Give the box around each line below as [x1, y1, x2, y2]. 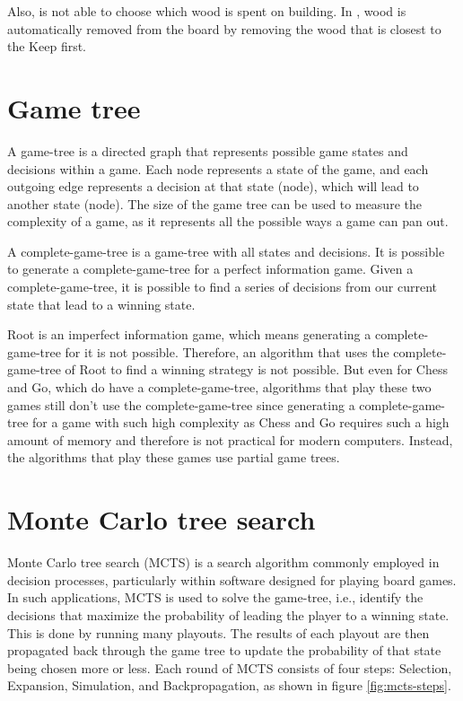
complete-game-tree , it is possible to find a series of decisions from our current [7, 277, 438, 296]
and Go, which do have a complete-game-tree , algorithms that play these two [7, 378, 432, 397]
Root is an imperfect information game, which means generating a [7, 325, 371, 344]
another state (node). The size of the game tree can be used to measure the [7, 194, 422, 213]
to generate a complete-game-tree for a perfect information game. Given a [7, 259, 414, 278]
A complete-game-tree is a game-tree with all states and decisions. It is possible [7, 241, 445, 260]
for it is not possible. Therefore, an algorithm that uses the [65, 342, 389, 361]
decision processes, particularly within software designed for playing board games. [7, 570, 457, 589]
